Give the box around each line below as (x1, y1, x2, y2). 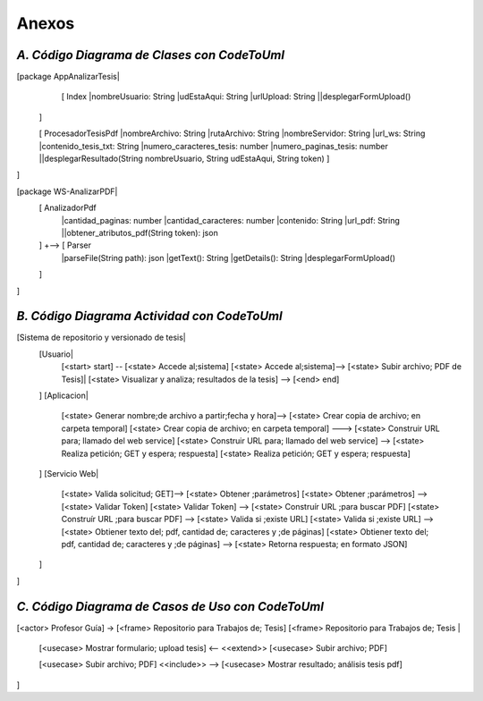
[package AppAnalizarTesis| (16, 72, 120, 82)
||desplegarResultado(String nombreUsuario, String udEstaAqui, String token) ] (38, 153, 330, 165)
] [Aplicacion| (38, 390, 89, 401)
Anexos (16, 13, 75, 33)
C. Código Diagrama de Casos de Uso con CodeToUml (16, 599, 324, 614)
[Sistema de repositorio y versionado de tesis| (16, 332, 187, 343)
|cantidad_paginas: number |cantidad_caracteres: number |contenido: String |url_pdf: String (61, 215, 400, 225)
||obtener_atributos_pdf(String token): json (61, 227, 218, 238)
